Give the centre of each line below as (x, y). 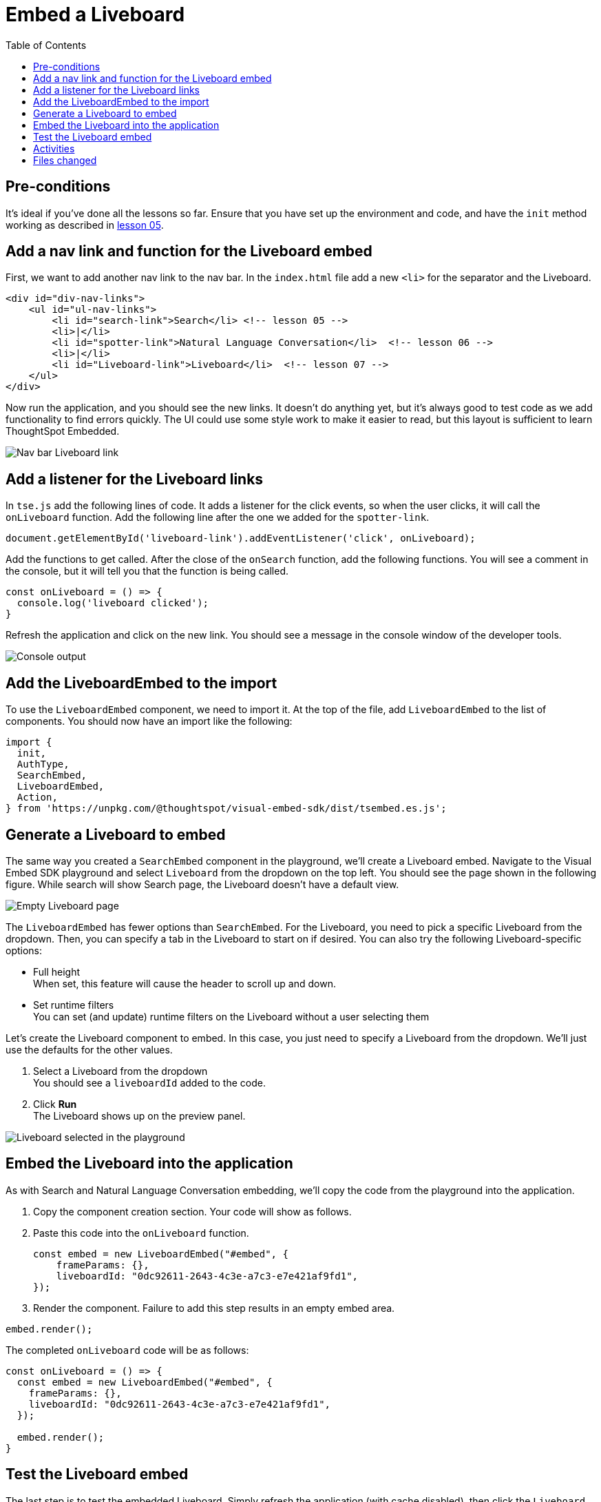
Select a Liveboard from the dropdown (120, 1071)
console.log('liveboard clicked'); (113, 603)
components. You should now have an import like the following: (149, 721)
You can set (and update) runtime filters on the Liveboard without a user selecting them (231, 1016)
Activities (54, 148)
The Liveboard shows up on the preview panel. (139, 1115)
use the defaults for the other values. (89, 1049)
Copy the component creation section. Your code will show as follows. (192, 1211)
